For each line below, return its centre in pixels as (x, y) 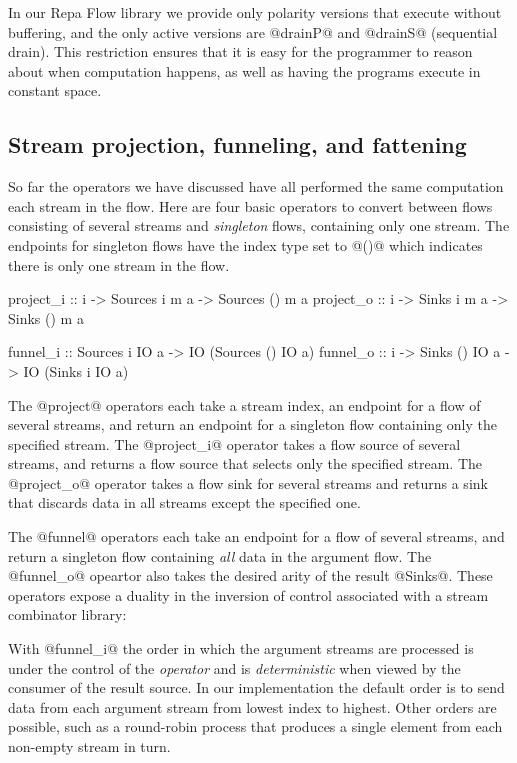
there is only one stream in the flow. (119, 264)
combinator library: (67, 614)
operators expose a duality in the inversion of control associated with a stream (248, 594)
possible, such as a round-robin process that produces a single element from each (255, 726)
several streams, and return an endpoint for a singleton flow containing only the (252, 424)
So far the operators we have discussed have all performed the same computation (256, 186)
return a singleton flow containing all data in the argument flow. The (220, 555)
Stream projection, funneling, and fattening (237, 144)
